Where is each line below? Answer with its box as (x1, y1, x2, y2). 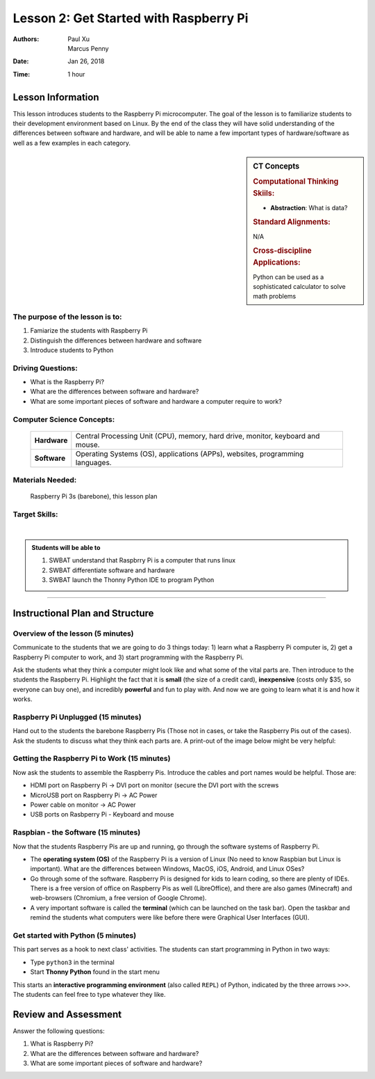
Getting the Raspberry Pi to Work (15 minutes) (12, 754, 171, 764)
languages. (75, 457, 112, 467)
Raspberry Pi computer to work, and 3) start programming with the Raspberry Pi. (12, 653, 244, 661)
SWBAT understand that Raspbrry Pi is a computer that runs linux (49, 556, 236, 565)
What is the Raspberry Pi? (30, 378, 104, 386)
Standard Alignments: (253, 217, 331, 227)
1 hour (67, 70, 85, 78)
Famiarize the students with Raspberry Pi (30, 326, 148, 335)
